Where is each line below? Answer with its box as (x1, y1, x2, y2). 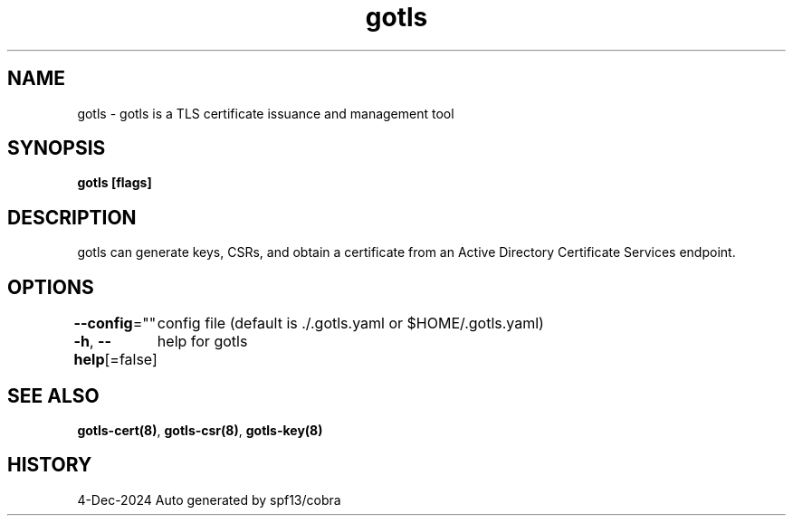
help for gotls (157, 332, 248, 351)
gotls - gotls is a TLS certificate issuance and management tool (77, 105, 454, 121)
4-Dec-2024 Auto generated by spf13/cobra (77, 491, 341, 508)
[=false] (104, 350, 158, 369)
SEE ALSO (7, 384, 100, 407)
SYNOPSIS (7, 137, 106, 160)
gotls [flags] (77, 175, 152, 191)
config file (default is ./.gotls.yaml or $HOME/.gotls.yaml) (157, 314, 544, 333)
